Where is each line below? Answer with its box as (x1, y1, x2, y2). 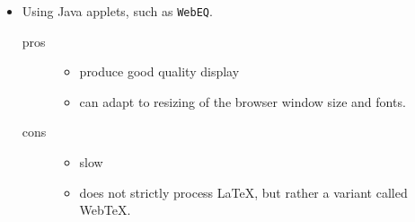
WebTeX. (79, 200, 131, 219)
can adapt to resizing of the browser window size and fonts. (79, 92, 406, 111)
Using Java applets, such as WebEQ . (22, 2, 213, 20)
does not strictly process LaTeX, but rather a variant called (79, 182, 408, 201)
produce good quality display (79, 62, 240, 81)
